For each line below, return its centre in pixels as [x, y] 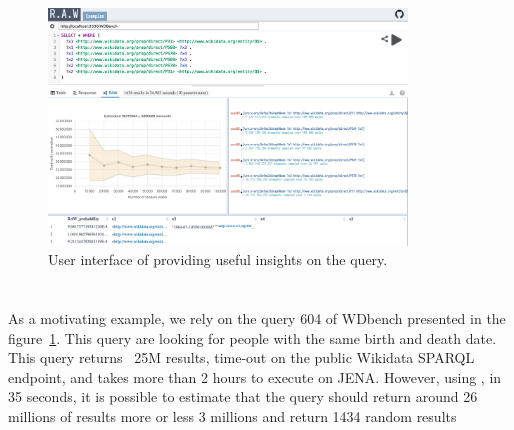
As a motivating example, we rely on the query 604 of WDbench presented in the [257, 317]
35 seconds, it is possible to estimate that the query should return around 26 [243, 396]
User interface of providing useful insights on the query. [218, 259]
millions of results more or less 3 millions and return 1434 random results [232, 415]
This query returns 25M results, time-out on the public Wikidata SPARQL [241, 357]
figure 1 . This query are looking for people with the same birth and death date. [252, 337]
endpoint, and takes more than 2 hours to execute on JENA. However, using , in [255, 376]
